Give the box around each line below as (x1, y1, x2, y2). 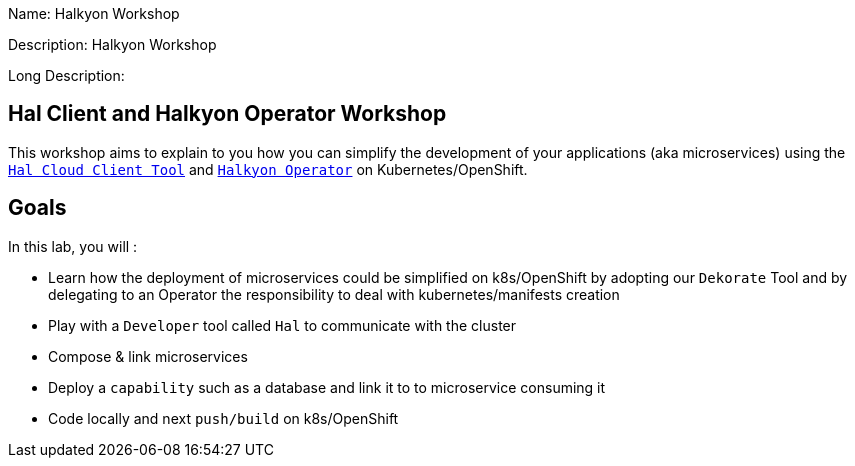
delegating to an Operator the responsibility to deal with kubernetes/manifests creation (48, 285, 620, 303)
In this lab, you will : (8, 237, 138, 255)
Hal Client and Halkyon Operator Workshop (8, 101, 447, 127)
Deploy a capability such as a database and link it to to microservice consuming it (48, 378, 606, 396)
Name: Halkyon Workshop (8, 5, 180, 22)
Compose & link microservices (48, 347, 248, 365)
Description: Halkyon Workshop (8, 36, 217, 53)
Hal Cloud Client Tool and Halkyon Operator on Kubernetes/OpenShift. (8, 160, 528, 178)
